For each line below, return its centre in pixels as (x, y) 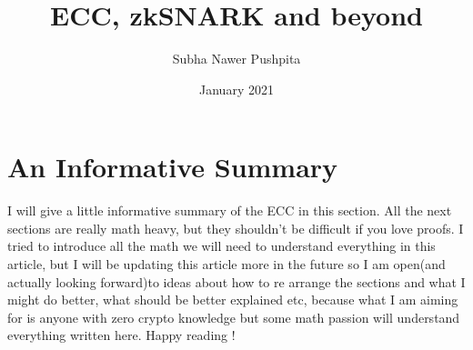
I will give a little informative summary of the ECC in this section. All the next (230, 210)
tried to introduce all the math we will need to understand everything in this (221, 246)
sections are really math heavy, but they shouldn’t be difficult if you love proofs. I (236, 228)
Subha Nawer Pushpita (236, 59)
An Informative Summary (173, 167)
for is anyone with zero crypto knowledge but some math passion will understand (234, 317)
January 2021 (236, 89)
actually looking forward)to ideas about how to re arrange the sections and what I (236, 281)
